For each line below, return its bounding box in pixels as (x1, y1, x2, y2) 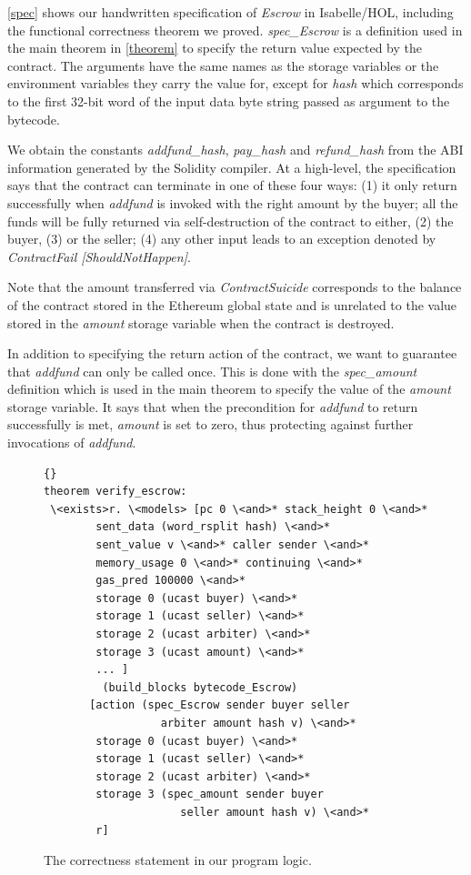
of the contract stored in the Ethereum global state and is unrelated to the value (7, 295, 457, 314)
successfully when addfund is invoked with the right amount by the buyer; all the (7, 193, 458, 212)
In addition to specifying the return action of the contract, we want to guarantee (7, 344, 457, 363)
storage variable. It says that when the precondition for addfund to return (7, 397, 418, 416)
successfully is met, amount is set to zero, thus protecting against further (7, 415, 414, 434)
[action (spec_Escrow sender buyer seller (89, 699, 350, 712)
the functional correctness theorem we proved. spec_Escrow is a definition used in (7, 20, 463, 39)
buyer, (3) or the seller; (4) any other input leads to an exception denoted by (7, 229, 436, 248)
